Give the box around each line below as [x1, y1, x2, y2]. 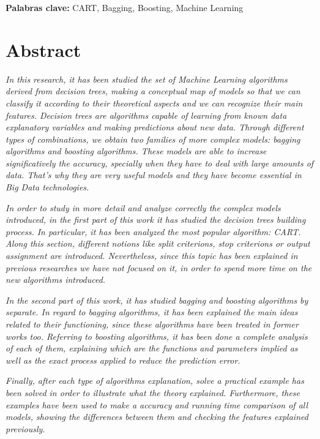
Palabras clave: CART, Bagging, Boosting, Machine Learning [6, 1, 244, 13]
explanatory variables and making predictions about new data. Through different [6, 121, 304, 133]
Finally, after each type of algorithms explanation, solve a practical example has [6, 374, 304, 387]
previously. [6, 422, 45, 435]
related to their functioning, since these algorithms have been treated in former [6, 318, 299, 330]
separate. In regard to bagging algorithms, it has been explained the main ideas [6, 306, 298, 318]
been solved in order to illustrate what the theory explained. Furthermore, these [6, 386, 300, 399]
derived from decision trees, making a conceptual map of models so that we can [6, 84, 300, 97]
